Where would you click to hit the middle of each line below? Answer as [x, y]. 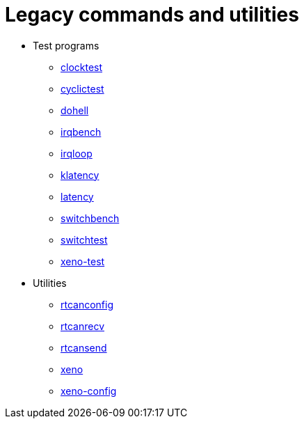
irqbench [81, 132]
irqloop [77, 153]
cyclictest [82, 88]
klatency [80, 175]
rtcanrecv [82, 326]
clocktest [82, 67]
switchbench [90, 218]
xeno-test [83, 261]
